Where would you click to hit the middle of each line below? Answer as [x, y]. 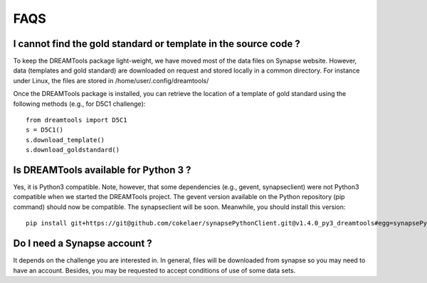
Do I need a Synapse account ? [83, 244]
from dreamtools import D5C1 [77, 120]
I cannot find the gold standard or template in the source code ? [157, 44]
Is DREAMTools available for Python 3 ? [102, 170]
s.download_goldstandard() [73, 150]
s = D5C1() [45, 130]
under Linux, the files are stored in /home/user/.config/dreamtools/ [111, 80]
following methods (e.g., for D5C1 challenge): [79, 104]
